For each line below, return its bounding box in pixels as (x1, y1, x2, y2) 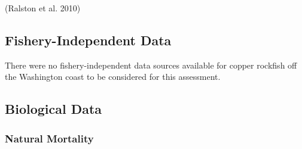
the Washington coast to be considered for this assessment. (5, 70, 221, 83)
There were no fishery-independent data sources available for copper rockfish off (5, 58, 297, 71)
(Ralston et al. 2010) (5, 2, 81, 14)
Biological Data (5, 100, 102, 118)
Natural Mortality (5, 131, 94, 145)
